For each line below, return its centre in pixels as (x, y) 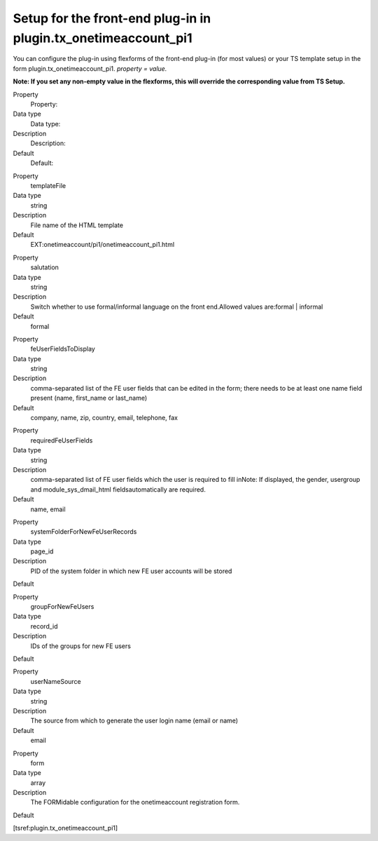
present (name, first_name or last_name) (89, 398)
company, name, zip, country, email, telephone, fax (104, 418)
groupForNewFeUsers (62, 607)
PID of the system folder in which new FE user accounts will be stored (131, 571)
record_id (44, 626)
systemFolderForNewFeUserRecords (84, 532)
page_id (42, 551)
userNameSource (56, 681)
